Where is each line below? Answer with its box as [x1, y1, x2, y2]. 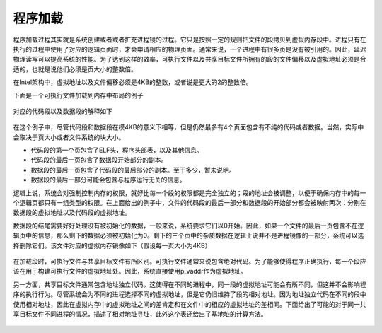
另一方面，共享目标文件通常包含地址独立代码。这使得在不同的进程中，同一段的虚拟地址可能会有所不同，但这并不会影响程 [13, 280, 366, 288]
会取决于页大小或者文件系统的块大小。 [13, 133, 125, 141]
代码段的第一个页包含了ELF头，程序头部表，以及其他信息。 [30, 146, 203, 155]
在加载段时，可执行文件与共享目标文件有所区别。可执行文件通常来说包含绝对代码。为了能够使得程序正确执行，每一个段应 [13, 257, 366, 265]
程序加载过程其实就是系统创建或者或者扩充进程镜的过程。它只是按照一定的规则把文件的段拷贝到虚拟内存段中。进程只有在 [13, 35, 366, 44]
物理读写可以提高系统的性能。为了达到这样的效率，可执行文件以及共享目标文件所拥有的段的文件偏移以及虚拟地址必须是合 [13, 55, 366, 64]
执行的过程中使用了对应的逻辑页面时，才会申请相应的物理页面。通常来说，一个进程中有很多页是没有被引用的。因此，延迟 [13, 45, 366, 53]
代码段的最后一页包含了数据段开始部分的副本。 [30, 156, 168, 164]
